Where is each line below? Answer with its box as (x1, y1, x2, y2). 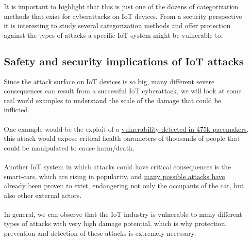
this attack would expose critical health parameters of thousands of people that (4, 133, 240, 143)
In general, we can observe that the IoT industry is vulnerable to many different (4, 209, 242, 219)
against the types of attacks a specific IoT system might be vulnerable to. (4, 30, 223, 40)
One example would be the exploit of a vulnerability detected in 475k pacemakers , (4, 123, 249, 134)
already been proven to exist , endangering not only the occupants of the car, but (4, 181, 244, 191)
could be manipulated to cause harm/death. (4, 142, 134, 152)
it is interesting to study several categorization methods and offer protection (4, 20, 231, 30)
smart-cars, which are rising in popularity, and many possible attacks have (4, 171, 225, 181)
